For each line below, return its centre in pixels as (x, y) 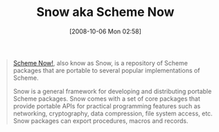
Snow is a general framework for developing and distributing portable (112, 91)
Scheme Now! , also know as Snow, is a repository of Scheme (100, 63)
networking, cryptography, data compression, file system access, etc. (113, 113)
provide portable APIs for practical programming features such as (107, 106)
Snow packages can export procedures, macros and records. (100, 121)
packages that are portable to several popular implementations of (106, 70)
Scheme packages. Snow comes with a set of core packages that (106, 99)
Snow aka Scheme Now (105, 12)
